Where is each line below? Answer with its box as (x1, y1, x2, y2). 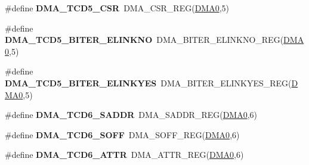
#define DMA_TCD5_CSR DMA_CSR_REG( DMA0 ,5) (5, 2, 230, 14)
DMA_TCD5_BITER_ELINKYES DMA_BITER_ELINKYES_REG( (5, 76, 292, 89)
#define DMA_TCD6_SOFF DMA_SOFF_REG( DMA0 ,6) (5, 128, 240, 141)
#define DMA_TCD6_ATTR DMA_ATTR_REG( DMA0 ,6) (5, 148, 244, 161)
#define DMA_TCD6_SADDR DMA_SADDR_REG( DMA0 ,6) (5, 108, 258, 121)
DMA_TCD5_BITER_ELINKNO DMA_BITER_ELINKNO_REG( (5, 33, 284, 46)
